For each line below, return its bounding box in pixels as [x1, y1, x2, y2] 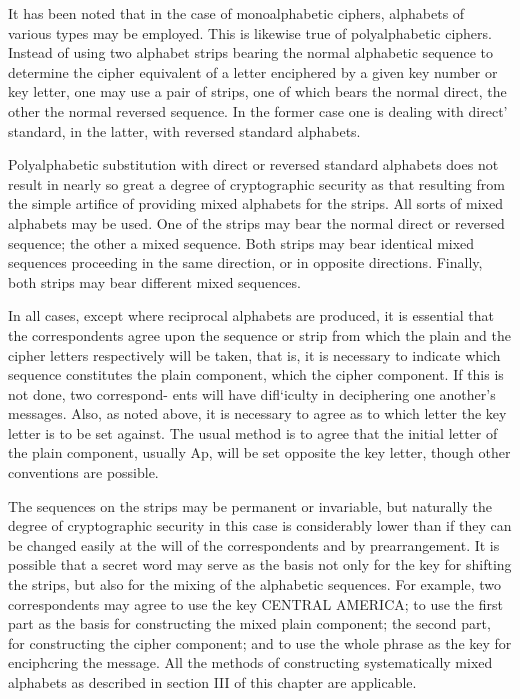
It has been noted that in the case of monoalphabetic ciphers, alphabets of [8, 3, 465, 23]
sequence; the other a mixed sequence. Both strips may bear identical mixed [8, 232, 475, 253]
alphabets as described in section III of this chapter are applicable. [8, 672, 417, 692]
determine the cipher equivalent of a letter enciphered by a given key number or [8, 61, 498, 82]
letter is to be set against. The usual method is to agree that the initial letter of [8, 422, 498, 443]
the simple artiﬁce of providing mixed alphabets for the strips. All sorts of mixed [8, 193, 503, 214]
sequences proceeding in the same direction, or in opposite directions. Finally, [8, 252, 483, 273]
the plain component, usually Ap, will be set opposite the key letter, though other [8, 442, 511, 463]
